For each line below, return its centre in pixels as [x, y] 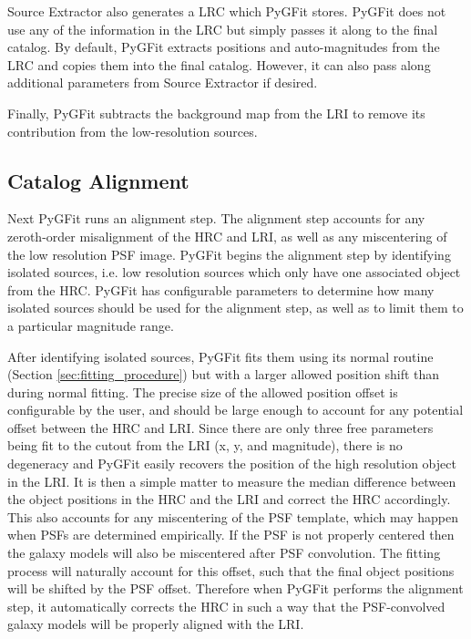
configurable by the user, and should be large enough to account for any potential [235, 410]
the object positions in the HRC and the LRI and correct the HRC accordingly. [229, 499]
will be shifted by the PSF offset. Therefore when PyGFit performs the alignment [235, 588]
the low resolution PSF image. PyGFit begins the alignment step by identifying [229, 254]
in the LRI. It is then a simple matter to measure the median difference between [232, 481]
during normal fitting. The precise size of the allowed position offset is [203, 392]
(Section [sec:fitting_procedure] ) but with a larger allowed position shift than [224, 374]
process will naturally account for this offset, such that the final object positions [231, 570]
